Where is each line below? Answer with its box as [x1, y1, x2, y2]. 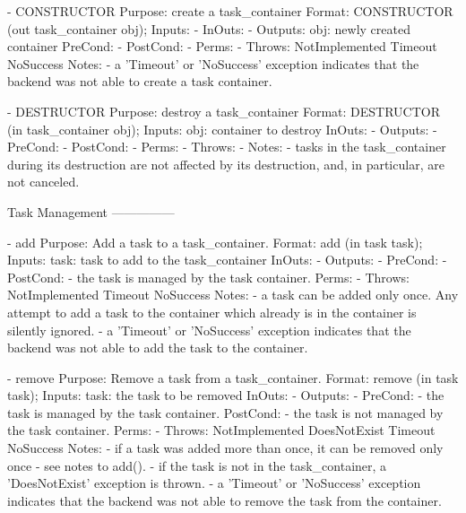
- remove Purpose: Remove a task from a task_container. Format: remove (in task [7, 368, 459, 387]
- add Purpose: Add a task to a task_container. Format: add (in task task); [7, 232, 423, 251]
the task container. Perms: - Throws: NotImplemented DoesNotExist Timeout [7, 421, 436, 439]
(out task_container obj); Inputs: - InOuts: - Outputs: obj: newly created [7, 19, 410, 38]
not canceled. [7, 172, 80, 191]
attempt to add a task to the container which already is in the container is [7, 302, 417, 321]
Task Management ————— [7, 202, 175, 221]
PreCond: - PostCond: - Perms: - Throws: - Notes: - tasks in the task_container [7, 137, 446, 156]
